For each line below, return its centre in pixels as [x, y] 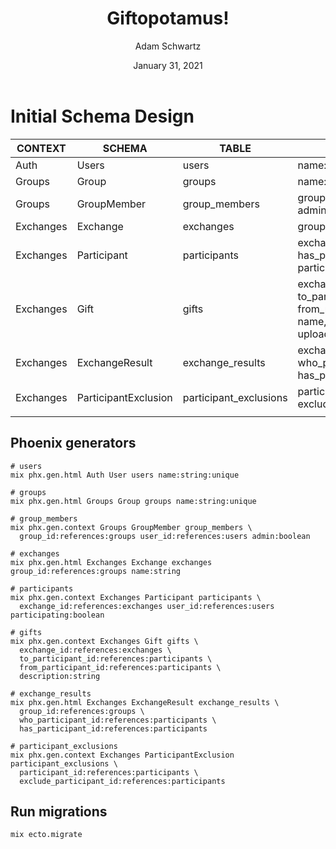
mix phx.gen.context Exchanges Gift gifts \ [104, 641]
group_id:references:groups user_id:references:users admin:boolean [165, 536]
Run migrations [59, 811]
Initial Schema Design [102, 116]
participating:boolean [57, 615]
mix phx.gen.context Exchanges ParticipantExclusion [122, 755]
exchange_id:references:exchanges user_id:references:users [147, 606]
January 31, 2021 [168, 65]
